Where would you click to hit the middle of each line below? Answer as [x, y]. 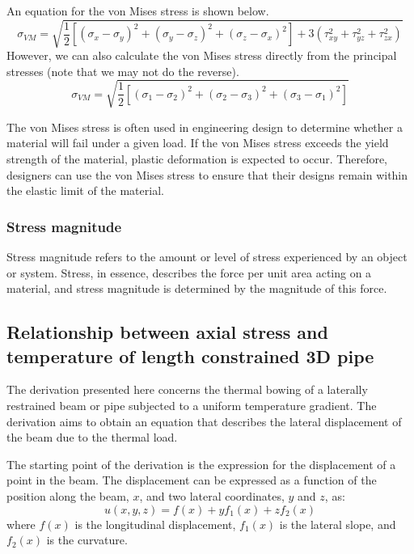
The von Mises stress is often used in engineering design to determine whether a [205, 127]
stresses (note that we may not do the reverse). [123, 71]
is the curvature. [87, 540]
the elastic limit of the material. [85, 190]
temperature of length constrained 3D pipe [190, 355]
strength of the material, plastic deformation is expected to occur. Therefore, [197, 159]
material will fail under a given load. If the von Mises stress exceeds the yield [198, 143]
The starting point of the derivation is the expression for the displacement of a [201, 464]
